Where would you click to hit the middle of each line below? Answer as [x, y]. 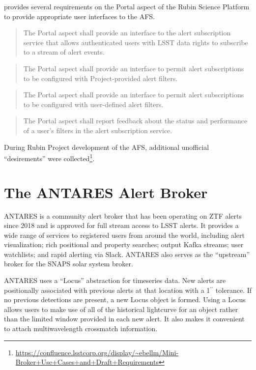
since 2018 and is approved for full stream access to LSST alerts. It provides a [121, 225]
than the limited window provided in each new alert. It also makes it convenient [124, 319]
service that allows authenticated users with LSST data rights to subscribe [136, 42]
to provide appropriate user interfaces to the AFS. [80, 16]
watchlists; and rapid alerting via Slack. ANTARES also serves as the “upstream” [127, 254]
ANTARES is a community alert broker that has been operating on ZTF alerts [123, 215]
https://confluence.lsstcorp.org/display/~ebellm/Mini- [97, 352]
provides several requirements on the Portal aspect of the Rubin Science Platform [127, 6]
